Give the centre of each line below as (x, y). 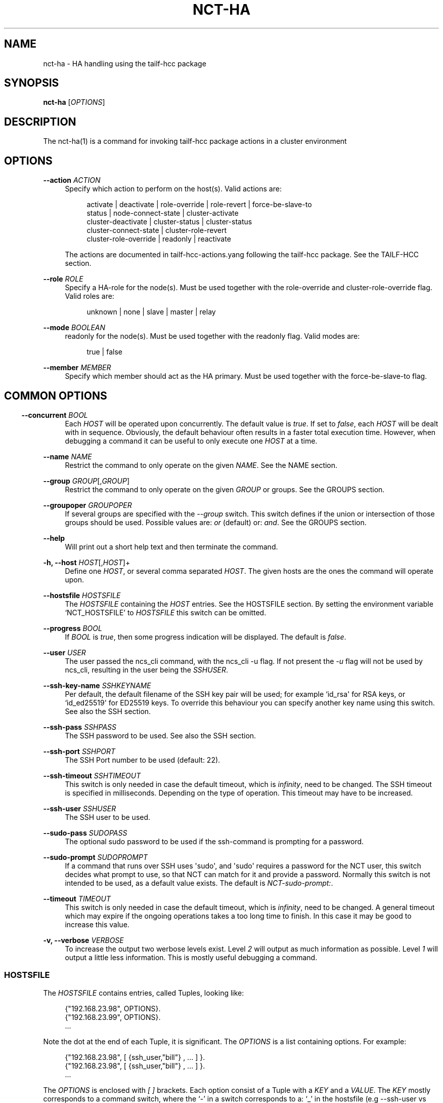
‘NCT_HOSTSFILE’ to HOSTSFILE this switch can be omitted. (166, 612)
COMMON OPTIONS (56, 396)
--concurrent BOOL (55, 415)
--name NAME (68, 456)
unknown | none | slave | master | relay (151, 312)
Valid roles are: (90, 296)
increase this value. (97, 924)
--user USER (64, 652)
